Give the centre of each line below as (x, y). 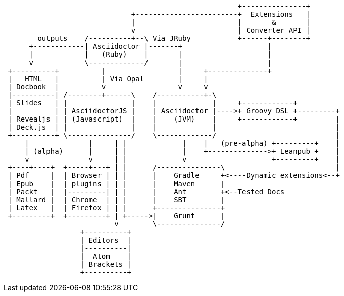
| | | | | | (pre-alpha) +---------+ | (182, 143)
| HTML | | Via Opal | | (108, 79)
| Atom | (106, 256)
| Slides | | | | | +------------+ (153, 103)
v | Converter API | (220, 30)
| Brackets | (106, 264)
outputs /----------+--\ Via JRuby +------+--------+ (174, 38)
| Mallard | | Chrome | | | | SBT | (116, 200)
